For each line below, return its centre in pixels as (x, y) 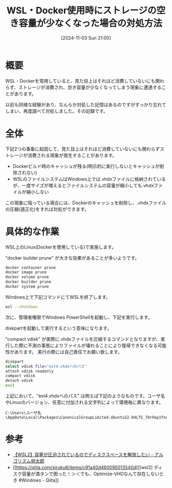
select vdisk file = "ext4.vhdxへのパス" (46, 366)
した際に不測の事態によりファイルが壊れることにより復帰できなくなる (83, 345)
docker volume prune (27, 277)
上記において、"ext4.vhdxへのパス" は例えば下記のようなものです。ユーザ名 (85, 396)
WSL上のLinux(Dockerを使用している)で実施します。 (61, 247)
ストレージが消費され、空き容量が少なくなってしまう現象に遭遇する (90, 87)
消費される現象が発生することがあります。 (72, 155)
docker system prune (27, 287)
